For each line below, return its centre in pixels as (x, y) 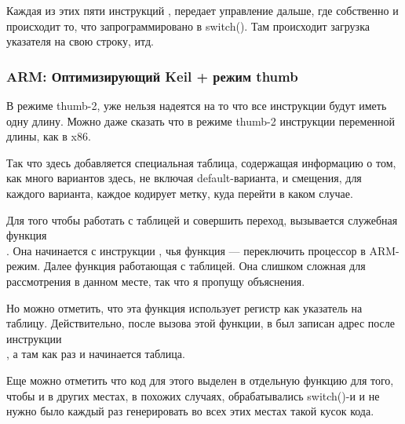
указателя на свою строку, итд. (80, 41)
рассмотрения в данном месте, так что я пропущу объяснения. (156, 281)
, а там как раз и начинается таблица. (96, 354)
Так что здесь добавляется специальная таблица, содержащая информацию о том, (201, 162)
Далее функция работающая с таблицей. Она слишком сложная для (204, 266)
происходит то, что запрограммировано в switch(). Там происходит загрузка (188, 26)
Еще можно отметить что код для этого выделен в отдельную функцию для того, (200, 380)
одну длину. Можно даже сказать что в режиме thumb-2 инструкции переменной (201, 121)
